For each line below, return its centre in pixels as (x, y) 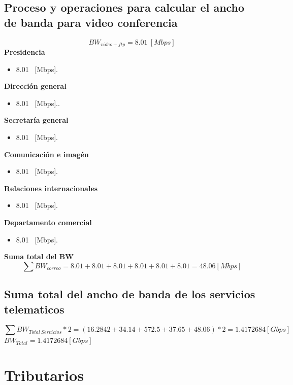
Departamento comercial (48, 222)
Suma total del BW (39, 256)
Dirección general (35, 86)
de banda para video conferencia (91, 22)
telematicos (34, 309)
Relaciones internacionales (51, 188)
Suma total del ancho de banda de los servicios (130, 294)
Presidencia (25, 52)
